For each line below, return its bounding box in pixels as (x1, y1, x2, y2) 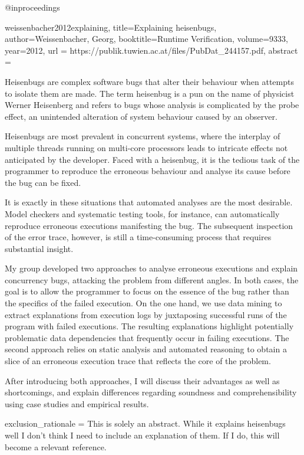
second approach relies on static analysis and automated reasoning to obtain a (5, 343, 287, 355)
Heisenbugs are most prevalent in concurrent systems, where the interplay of (5, 130, 280, 142)
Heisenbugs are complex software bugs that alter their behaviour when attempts (5, 75, 294, 87)
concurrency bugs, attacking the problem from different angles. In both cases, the (5, 273, 299, 286)
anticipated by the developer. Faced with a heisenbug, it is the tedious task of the (5, 153, 300, 165)
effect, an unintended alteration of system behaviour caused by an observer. (5, 110, 277, 122)
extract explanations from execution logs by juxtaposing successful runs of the (5, 308, 287, 320)
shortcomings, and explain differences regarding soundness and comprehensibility (5, 386, 297, 398)
